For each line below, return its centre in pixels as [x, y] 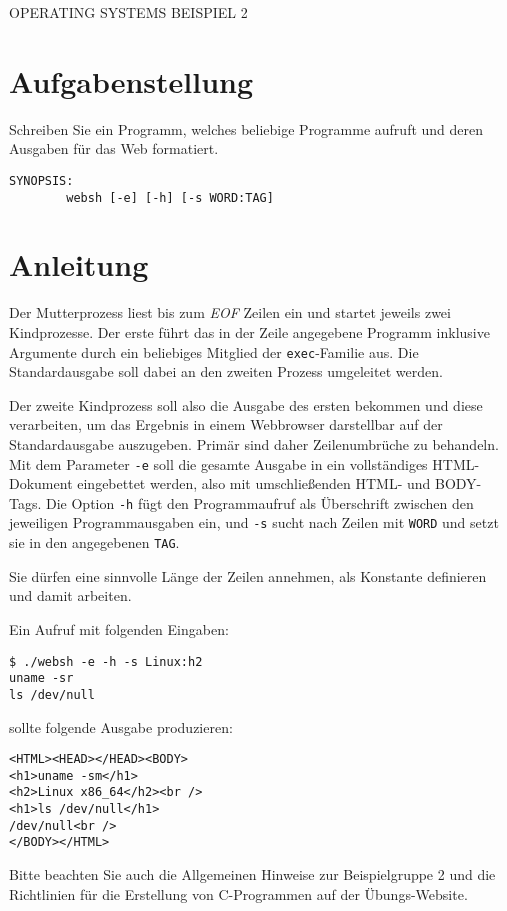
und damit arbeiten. [70, 595]
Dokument [41, 483]
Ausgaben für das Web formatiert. [114, 148]
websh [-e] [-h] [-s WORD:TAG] [170, 197]
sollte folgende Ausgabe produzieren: [121, 726]
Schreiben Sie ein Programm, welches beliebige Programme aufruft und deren [246, 128]
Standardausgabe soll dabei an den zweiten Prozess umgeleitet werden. [226, 371]
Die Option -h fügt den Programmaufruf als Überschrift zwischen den [260, 502]
